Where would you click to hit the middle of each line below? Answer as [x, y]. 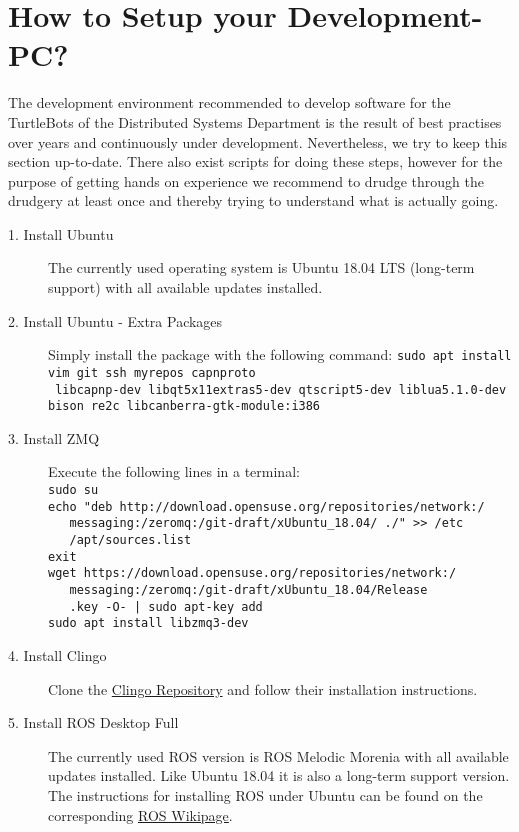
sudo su [73, 490]
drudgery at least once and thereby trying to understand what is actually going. [253, 200]
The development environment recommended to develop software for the [229, 102]
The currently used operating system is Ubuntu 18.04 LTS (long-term [261, 267]
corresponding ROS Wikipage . [140, 814]
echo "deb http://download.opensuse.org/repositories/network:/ [266, 506]
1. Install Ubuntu [61, 233]
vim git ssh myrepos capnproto [152, 372]
